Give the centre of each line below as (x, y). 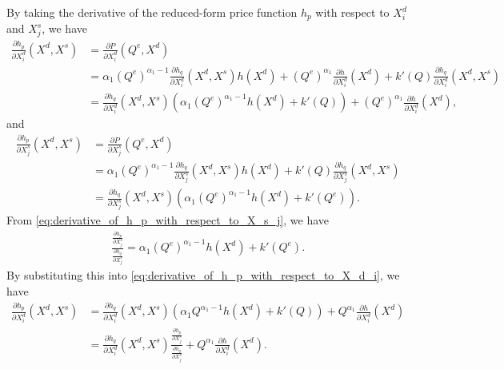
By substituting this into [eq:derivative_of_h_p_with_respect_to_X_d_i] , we (203, 275)
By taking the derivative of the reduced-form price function (152, 12)
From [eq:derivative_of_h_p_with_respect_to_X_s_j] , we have (168, 220)
